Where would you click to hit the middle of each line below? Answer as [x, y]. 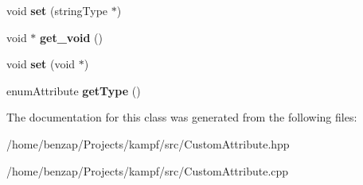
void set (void [41, 64]
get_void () [71, 37]
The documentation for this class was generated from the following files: [182, 117]
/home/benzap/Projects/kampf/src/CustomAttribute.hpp [148, 143]
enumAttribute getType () [74, 90]
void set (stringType [57, 10]
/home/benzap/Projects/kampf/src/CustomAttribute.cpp [148, 170]
